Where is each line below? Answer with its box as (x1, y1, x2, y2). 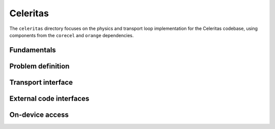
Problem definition (9, 61, 70, 71)
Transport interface (9, 78, 73, 86)
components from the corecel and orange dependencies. (9, 32, 134, 38)
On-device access (9, 110, 69, 119)
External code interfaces (9, 94, 90, 103)
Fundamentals (9, 46, 56, 54)
